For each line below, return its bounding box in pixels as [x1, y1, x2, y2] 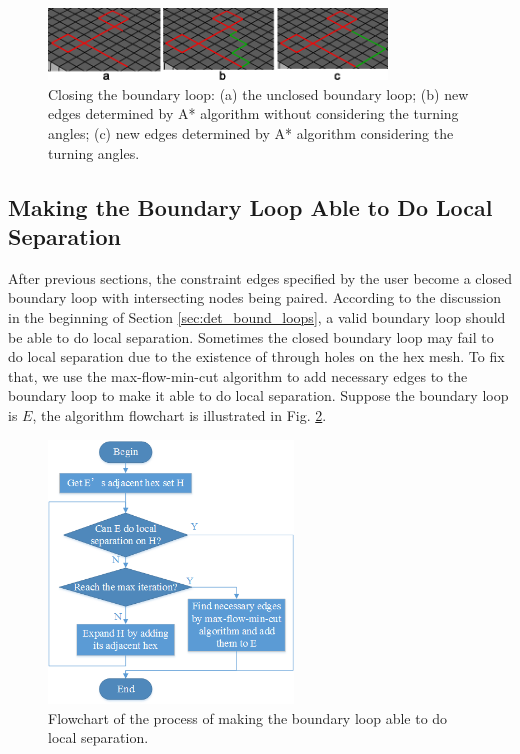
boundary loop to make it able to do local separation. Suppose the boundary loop [8, 385, 509, 406]
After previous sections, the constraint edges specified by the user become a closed [8, 267, 512, 288]
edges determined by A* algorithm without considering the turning [48, 103, 459, 124]
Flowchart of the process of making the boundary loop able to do [48, 707, 448, 728]
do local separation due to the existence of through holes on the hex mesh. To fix [8, 346, 505, 367]
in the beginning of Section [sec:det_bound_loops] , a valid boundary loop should [8, 307, 506, 327]
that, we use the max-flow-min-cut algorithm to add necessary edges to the [8, 365, 468, 386]
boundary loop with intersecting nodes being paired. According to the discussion [8, 287, 501, 308]
